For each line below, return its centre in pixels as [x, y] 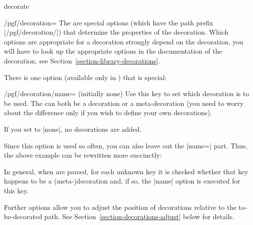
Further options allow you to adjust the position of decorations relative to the [120, 207]
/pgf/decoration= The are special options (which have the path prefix [109, 22]
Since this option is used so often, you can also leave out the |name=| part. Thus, [126, 145]
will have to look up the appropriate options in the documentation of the [113, 51]
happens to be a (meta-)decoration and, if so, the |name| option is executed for [122, 181]
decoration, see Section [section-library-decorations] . [82, 60]
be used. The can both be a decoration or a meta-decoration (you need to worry [124, 103]
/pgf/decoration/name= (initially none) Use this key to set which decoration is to [126, 93]
